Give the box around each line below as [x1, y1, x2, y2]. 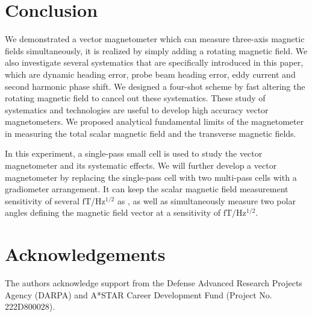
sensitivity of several [5, 194, 80, 207]
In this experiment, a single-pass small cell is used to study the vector [5, 147, 263, 160]
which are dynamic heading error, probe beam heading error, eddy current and [5, 67, 296, 80]
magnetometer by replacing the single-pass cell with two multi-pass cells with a [5, 171, 297, 183]
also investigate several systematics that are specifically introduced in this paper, [5, 56, 304, 69]
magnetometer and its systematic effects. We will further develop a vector [5, 159, 277, 172]
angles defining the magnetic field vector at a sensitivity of [5, 206, 221, 219]
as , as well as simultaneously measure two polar [117, 194, 296, 207]
